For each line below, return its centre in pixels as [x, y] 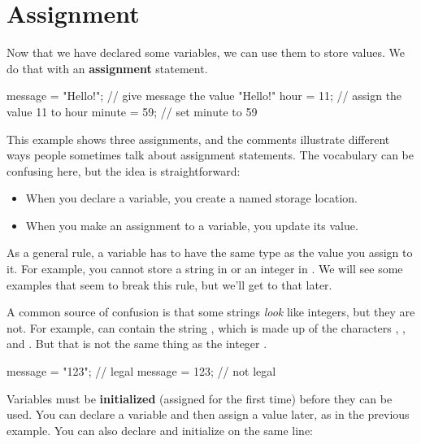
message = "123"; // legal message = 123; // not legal [141, 371]
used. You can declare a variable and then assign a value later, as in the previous [208, 414]
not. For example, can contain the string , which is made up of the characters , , [206, 327]
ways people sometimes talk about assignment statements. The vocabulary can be [210, 155]
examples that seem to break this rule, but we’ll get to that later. [169, 284]
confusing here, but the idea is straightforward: [124, 170]
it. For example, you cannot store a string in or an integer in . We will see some [205, 269]
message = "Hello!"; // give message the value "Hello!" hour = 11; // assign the [204, 96]
